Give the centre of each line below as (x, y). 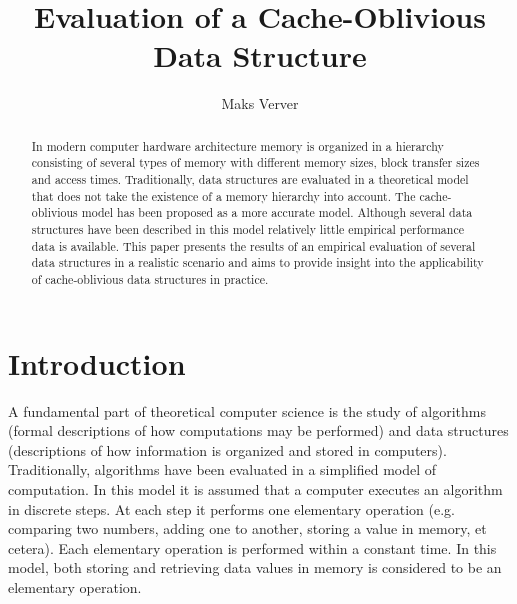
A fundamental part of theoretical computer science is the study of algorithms (247, 410)
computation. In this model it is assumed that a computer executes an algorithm (255, 488)
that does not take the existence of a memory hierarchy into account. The (223, 195)
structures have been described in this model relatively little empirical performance (247, 228)
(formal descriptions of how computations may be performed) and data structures (258, 430)
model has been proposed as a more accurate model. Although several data (277, 212)
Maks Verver (260, 103)
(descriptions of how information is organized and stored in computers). (227, 449)
